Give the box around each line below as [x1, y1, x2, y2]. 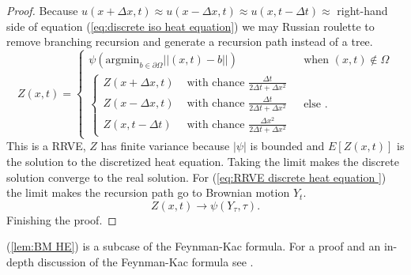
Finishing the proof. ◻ [6, 211, 117, 228]
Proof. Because [6, 2, 78, 18]
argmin [105, 55, 140, 66]
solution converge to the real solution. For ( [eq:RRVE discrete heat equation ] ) [6, 168, 386, 185]
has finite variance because [100, 137, 230, 154]
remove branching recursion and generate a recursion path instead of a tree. [6, 33, 373, 50]
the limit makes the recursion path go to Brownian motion [6, 184, 290, 201]
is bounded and [250, 137, 325, 154]
